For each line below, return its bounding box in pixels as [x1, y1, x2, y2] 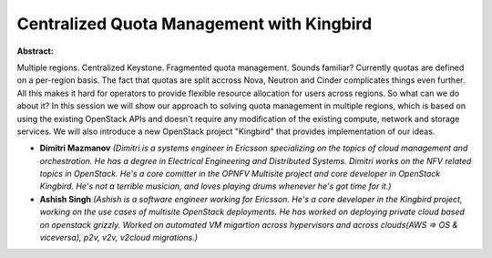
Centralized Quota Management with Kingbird [16, 14, 373, 34]
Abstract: [16, 46, 54, 57]
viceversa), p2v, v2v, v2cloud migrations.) [39, 232, 199, 243]
